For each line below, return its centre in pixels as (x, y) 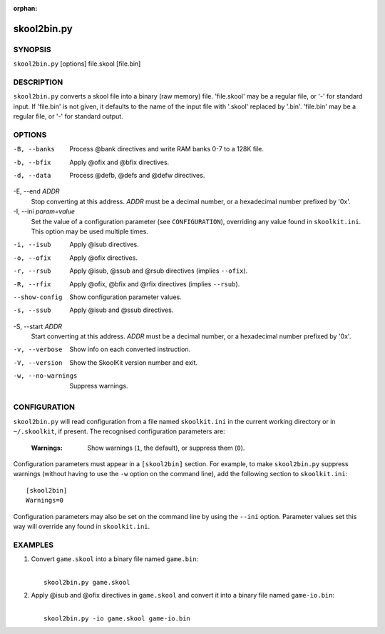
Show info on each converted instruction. (130, 349)
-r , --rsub (32, 271)
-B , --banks (34, 149)
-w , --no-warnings (45, 376)
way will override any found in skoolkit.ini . (82, 526)
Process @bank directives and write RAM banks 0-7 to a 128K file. (166, 149)
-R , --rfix (32, 284)
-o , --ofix (32, 258)
